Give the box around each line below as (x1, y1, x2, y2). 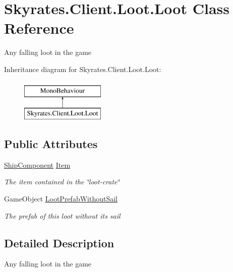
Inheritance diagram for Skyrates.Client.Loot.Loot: (4, 63, 161, 74)
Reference (4, 18, 74, 38)
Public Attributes (4, 136, 98, 152)
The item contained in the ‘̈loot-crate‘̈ (4, 176, 120, 187)
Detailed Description (4, 235, 114, 250)
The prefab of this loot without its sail (4, 210, 121, 221)
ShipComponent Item (4, 159, 71, 170)
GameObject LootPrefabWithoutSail (4, 193, 118, 204)
